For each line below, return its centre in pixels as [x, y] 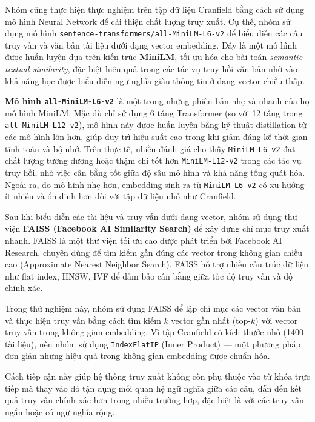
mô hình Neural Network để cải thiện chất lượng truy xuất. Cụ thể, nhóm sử [148, 21]
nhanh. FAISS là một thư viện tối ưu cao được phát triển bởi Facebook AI [144, 240]
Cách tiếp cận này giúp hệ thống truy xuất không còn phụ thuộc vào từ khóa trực [157, 376]
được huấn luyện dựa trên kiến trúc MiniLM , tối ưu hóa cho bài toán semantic [154, 57]
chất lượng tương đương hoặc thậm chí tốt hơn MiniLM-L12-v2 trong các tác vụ [153, 160]
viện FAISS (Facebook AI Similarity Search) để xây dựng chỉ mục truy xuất [157, 228]
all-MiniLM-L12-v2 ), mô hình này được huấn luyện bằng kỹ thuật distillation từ [156, 125]
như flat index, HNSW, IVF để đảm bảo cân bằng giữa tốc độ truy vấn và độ [149, 276]
